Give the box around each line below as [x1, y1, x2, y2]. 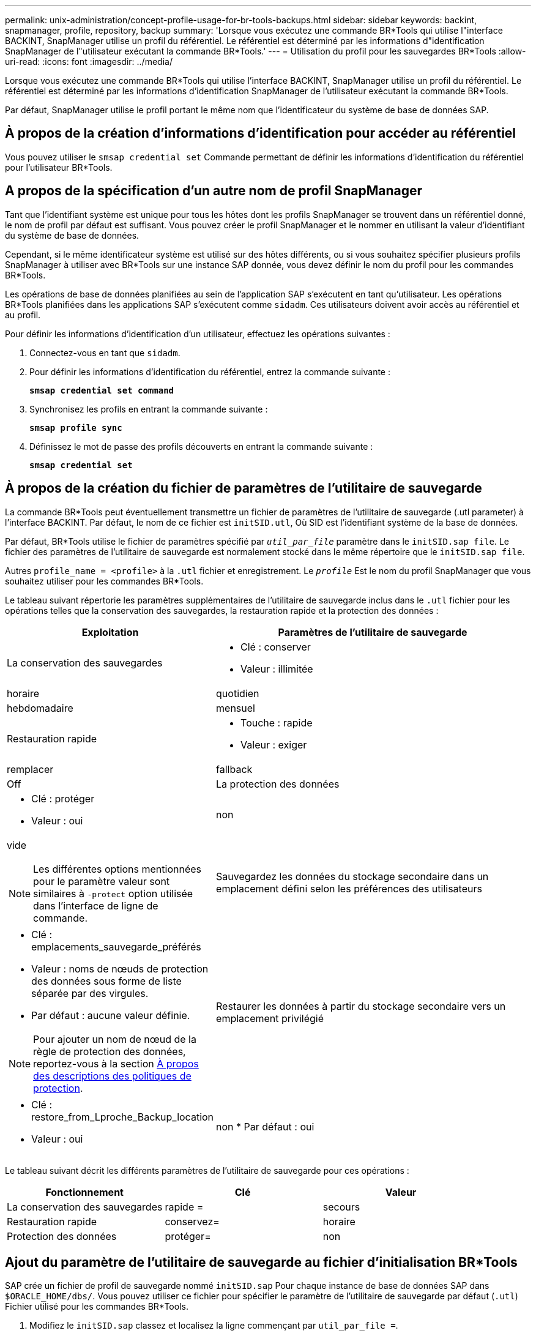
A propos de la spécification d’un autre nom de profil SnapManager [5, 183, 423, 199]
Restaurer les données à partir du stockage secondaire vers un [216, 999, 506, 1012]
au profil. [5, 309, 41, 320]
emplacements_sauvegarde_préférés [31, 940, 201, 953]
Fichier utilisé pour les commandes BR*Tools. [5, 1301, 188, 1312]
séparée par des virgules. [31, 987, 149, 999]
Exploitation [81, 625, 139, 638]
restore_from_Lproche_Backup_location [31, 1110, 214, 1123]
